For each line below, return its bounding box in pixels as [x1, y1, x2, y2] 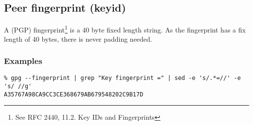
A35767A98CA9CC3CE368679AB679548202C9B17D [4, 91, 144, 98]
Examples [4, 54, 42, 66]
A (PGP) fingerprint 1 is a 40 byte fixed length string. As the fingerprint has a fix [4, 23, 246, 34]
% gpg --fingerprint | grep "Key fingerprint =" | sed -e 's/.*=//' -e [4, 75, 241, 82]
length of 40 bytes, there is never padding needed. [4, 34, 152, 44]
